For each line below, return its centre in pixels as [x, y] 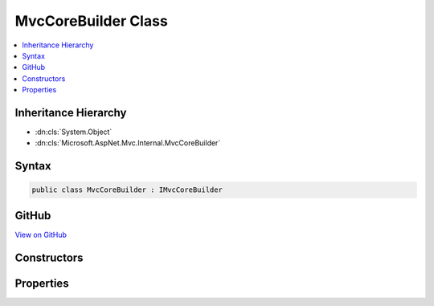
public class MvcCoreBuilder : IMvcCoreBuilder [127, 190]
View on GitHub [41, 235]
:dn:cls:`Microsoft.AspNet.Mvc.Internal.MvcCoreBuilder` [128, 143]
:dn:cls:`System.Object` [74, 132]
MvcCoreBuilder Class [91, 21]
